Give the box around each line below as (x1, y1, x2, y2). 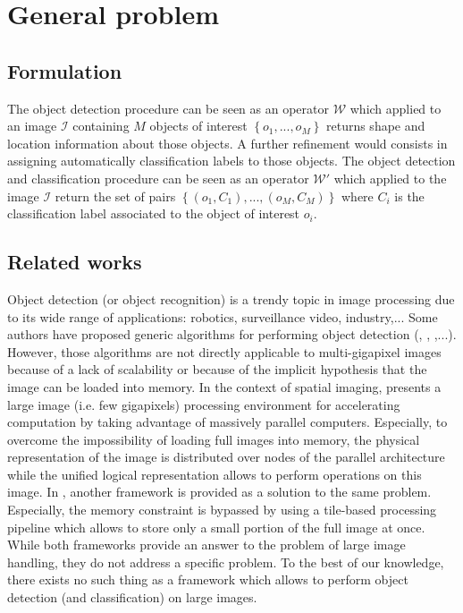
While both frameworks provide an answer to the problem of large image (7, 535, 406, 554)
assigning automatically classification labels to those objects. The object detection (7, 151, 456, 170)
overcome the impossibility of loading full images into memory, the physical (7, 430, 420, 448)
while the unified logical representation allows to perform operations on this (7, 464, 422, 483)
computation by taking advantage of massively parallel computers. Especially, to (7, 413, 448, 431)
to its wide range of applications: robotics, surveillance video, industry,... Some (7, 307, 438, 326)
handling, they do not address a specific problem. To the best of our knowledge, (7, 552, 444, 571)
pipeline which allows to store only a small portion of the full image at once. (7, 517, 425, 536)
